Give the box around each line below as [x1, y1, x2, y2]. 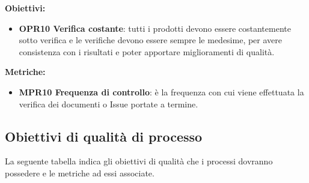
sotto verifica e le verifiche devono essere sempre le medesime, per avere [19, 34, 283, 46]
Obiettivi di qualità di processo [5, 127, 203, 145]
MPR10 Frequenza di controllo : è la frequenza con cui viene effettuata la [19, 85, 304, 98]
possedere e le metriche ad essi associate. [5, 166, 154, 179]
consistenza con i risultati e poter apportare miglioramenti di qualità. [19, 45, 275, 58]
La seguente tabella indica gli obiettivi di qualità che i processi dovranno [5, 155, 273, 167]
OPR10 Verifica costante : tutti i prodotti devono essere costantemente [19, 22, 291, 34]
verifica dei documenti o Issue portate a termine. [19, 97, 198, 110]
